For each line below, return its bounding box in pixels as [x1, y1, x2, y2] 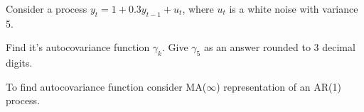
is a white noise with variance [229, 1, 358, 16]
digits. [6, 55, 33, 70]
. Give [162, 40, 188, 55]
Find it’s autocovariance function [6, 40, 150, 55]
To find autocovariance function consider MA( [6, 79, 207, 94]
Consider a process [6, 1, 87, 16]
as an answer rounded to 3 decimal [203, 40, 355, 55]
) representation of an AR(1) [216, 79, 341, 94]
